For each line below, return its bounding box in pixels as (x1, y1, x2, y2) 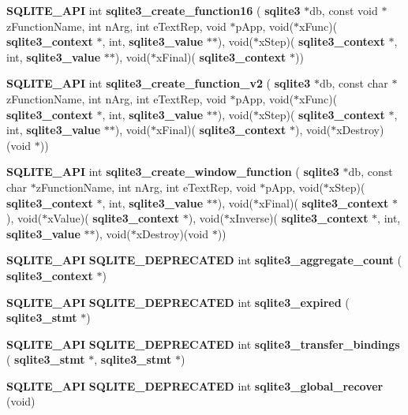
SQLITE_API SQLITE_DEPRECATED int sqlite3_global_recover (6, 377, 384, 394)
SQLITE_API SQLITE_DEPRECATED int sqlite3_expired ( (6, 293, 350, 310)
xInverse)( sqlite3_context (229, 210, 369, 226)
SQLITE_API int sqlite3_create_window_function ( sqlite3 (6, 163, 339, 180)
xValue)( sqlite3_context (47, 210, 180, 226)
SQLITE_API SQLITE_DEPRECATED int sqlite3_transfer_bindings (6, 335, 400, 352)
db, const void (309, 2, 378, 18)
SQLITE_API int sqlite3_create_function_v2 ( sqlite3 (6, 75, 311, 92)
